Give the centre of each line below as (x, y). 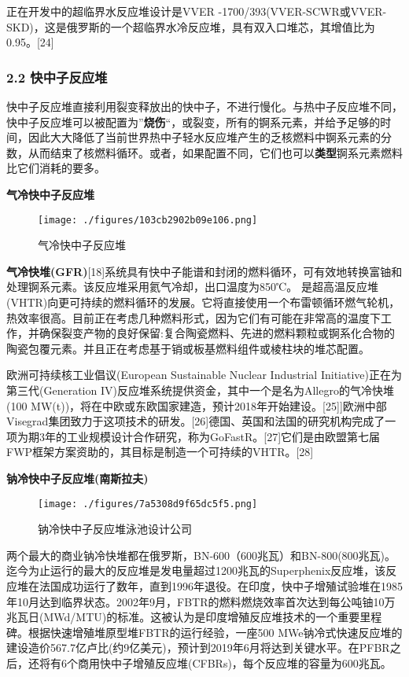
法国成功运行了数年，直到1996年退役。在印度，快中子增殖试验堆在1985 (221, 585)
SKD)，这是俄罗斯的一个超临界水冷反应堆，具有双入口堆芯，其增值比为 (191, 26)
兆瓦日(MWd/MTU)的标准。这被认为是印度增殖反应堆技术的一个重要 (183, 617)
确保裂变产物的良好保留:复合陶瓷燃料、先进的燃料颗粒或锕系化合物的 (217, 333)
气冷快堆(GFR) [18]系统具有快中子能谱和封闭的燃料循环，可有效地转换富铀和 (204, 271)
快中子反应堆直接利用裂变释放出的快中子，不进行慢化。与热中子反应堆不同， (204, 106)
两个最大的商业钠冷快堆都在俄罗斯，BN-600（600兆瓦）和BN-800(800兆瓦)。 (201, 555)
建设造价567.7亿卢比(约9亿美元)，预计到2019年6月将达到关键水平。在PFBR (198, 648)
